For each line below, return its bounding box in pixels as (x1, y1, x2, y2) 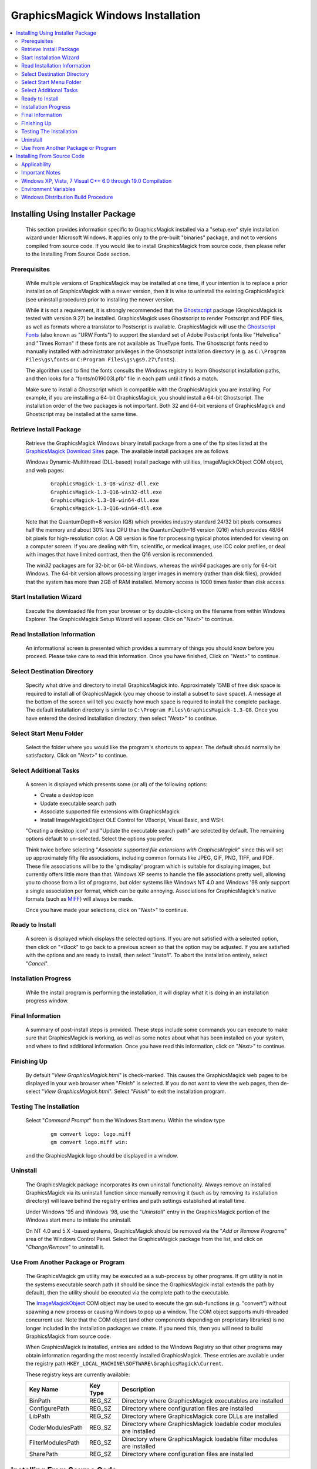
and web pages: (25, 467, 65, 474)
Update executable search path (40, 800, 117, 807)
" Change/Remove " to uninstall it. (25, 1243, 105, 1251)
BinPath (29, 1396, 51, 1404)
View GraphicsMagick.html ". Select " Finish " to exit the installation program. (44, 1088, 227, 1095)
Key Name (29, 1385, 59, 1393)
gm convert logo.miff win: (50, 1139, 129, 1146)
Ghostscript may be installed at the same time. (25, 410, 138, 417)
